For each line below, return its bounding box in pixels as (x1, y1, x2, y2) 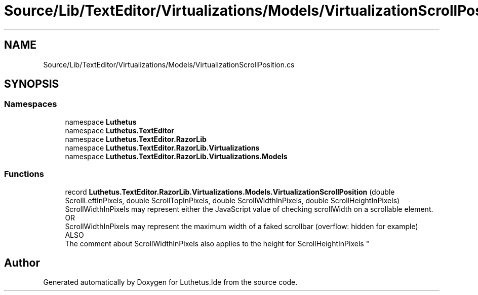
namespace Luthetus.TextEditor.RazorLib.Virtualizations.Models (65, 152, 288, 161)
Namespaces (4, 99, 57, 109)
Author (4, 256, 40, 269)
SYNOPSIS (4, 78, 59, 91)
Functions (4, 169, 44, 179)
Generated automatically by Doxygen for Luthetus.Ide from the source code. (43, 278, 298, 287)
